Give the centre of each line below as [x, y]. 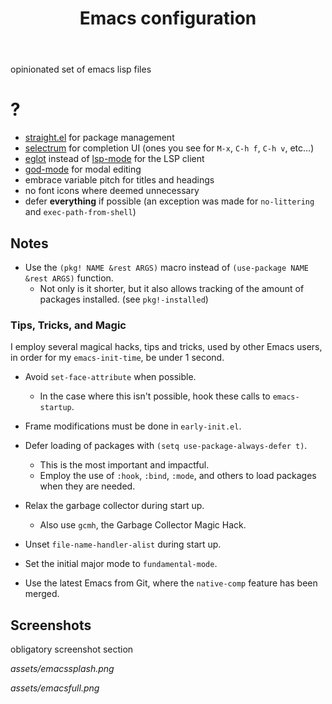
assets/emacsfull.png [55, 688]
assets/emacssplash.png [62, 669]
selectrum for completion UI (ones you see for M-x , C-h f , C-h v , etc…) [169, 148]
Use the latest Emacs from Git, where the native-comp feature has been [171, 583]
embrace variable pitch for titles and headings [119, 180]
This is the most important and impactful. [124, 465]
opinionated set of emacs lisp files [81, 69]
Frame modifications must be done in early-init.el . [133, 426]
